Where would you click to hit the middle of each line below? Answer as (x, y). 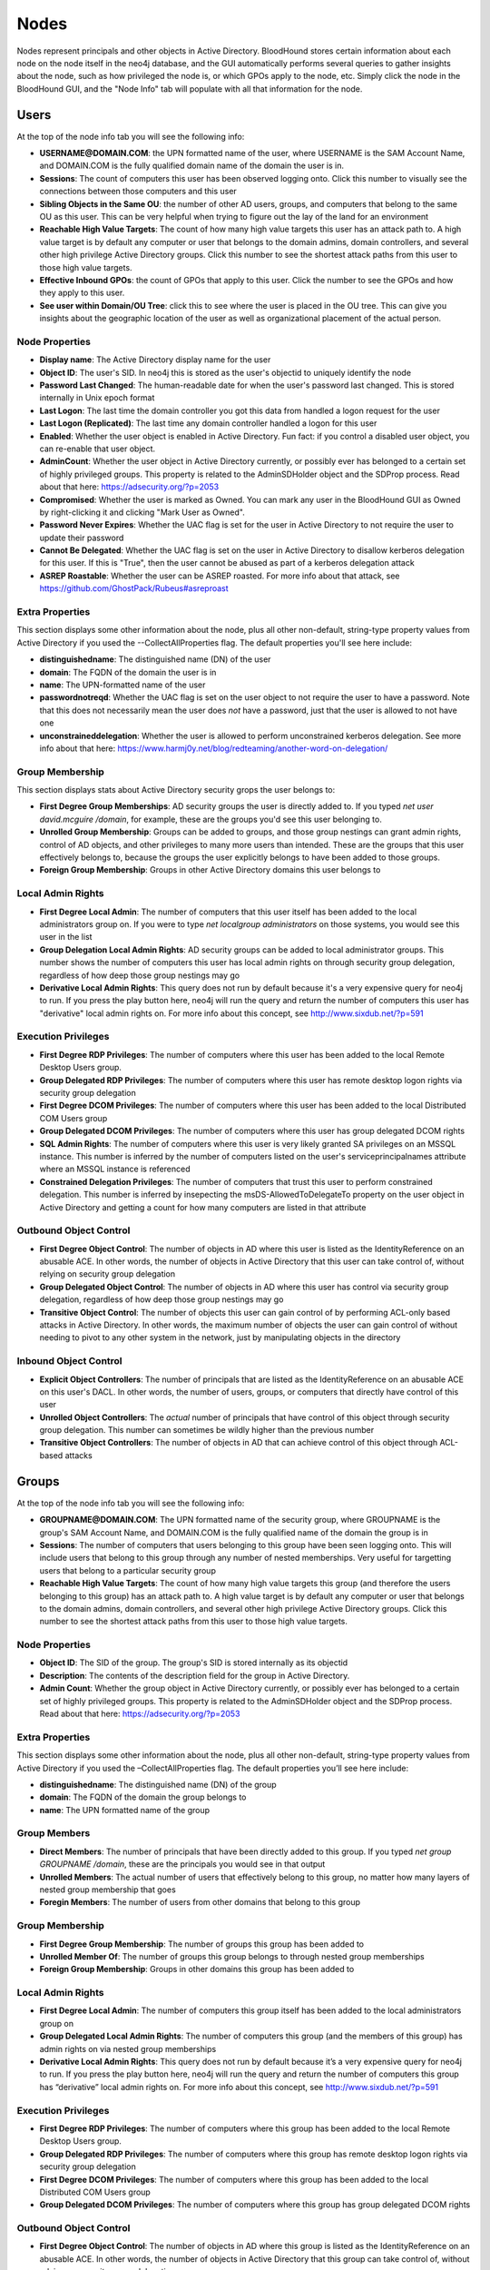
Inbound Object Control (69, 1361)
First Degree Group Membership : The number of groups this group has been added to (202, 1944)
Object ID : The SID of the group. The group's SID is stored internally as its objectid (194, 1663)
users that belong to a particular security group (128, 1570)
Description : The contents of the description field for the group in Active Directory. (195, 1675)
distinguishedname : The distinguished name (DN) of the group (158, 1784)
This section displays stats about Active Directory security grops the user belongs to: (176, 790)
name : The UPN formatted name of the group (125, 1810)
